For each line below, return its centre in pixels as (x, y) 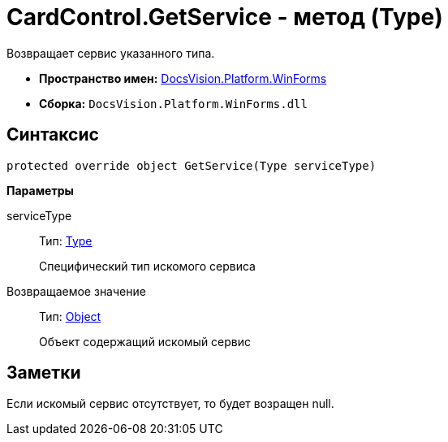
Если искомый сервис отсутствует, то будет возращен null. (170, 404)
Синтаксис (53, 135)
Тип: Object (70, 316)
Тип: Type (66, 240)
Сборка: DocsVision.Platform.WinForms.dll (173, 103)
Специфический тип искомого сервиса (147, 266)
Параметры (40, 190)
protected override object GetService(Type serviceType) (192, 165)
